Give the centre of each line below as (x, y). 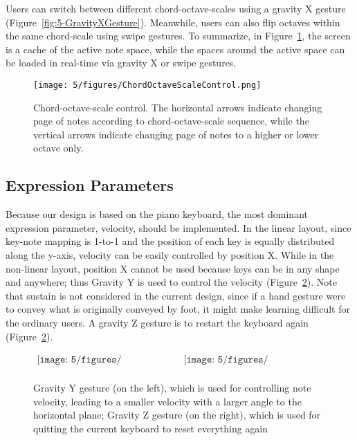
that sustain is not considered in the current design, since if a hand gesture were (176, 295)
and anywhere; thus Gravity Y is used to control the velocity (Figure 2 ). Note (172, 282)
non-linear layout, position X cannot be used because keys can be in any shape (173, 268)
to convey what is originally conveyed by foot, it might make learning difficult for (178, 309)
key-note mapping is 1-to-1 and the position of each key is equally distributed (170, 241)
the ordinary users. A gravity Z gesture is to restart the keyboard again (157, 322)
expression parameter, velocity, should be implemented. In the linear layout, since (178, 227)
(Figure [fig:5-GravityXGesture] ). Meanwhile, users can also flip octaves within (173, 22)
